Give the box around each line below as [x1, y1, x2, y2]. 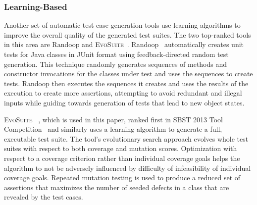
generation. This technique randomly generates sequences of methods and [4, 58, 227, 69]
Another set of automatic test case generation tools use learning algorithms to [4, 20, 241, 30]
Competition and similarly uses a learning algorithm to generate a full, [4, 124, 222, 134]
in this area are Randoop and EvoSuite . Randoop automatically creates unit [4, 39, 244, 50]
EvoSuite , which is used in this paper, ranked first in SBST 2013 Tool [4, 114, 223, 124]
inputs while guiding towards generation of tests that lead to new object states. [4, 97, 245, 107]
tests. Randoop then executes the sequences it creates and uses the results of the [4, 78, 249, 88]
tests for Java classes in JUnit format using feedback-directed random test [4, 49, 229, 59]
